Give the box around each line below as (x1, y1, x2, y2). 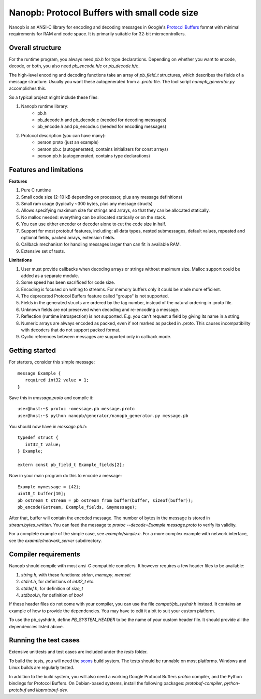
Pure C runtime (21, 187, 51, 193)
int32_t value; (25, 441, 61, 447)
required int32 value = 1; (25, 377, 89, 383)
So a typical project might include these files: (9, 94, 99, 100)
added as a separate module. (21, 273, 79, 279)
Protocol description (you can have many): (21, 132, 106, 138)
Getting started (9, 346, 56, 355)
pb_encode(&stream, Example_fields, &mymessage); (17, 504, 138, 510)
